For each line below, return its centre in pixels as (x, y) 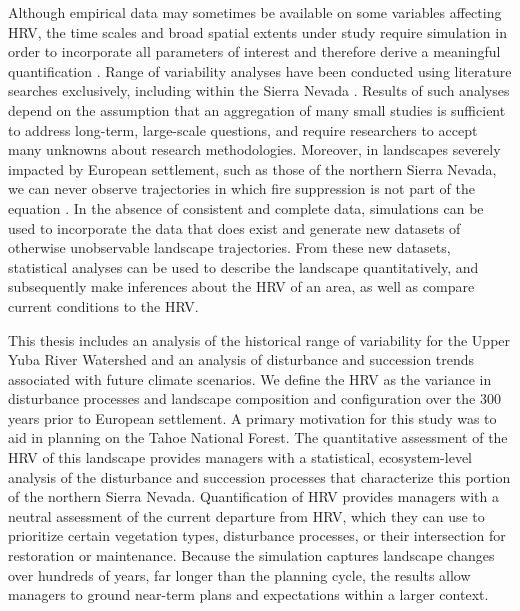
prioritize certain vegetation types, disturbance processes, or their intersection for (257, 535)
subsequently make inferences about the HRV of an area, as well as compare (241, 286)
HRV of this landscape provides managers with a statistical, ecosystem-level (240, 457)
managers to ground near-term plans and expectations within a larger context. (248, 594)
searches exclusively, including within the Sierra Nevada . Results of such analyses (259, 90)
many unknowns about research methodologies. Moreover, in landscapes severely (254, 149)
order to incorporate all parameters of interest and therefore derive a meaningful (254, 51)
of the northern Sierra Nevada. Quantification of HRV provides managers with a (254, 496)
